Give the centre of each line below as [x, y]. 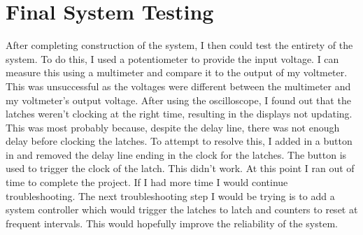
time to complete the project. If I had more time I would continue [147, 182]
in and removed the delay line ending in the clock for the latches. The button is [176, 154]
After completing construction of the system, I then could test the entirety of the [179, 45]
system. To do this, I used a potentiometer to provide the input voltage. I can [172, 58]
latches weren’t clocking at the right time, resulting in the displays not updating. [179, 114]
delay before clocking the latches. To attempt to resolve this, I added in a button [179, 141]
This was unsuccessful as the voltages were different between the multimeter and [178, 86]
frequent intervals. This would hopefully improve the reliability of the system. [172, 223]
